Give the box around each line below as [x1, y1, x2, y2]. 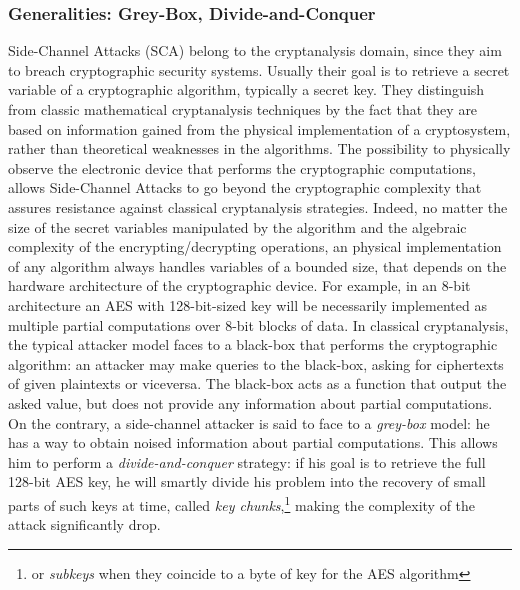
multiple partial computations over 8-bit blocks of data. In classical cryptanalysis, [8, 314, 509, 335]
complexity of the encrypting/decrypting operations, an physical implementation [8, 236, 502, 257]
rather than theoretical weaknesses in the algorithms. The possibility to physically [8, 138, 511, 159]
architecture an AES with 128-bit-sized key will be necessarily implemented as [8, 294, 487, 315]
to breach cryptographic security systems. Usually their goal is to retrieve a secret [8, 59, 510, 80]
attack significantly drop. [8, 514, 161, 535]
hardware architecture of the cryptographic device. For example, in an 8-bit [8, 275, 471, 296]
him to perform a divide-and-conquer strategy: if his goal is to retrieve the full [8, 451, 486, 472]
